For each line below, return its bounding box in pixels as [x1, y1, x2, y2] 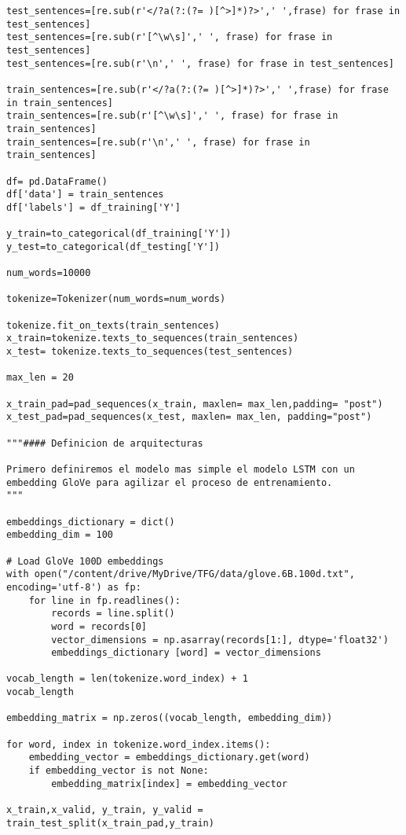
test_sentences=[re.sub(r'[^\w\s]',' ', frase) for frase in [6, 31, 333, 43]
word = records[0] [51, 620, 147, 632]
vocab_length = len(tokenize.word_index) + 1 [6, 673, 248, 685]
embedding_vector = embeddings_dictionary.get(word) [28, 752, 310, 763]
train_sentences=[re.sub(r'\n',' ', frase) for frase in [6, 136, 310, 148]
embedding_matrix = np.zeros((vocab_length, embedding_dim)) [6, 712, 333, 724]
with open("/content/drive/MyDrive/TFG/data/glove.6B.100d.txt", [6, 568, 355, 580]
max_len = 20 [6, 372, 74, 384]
